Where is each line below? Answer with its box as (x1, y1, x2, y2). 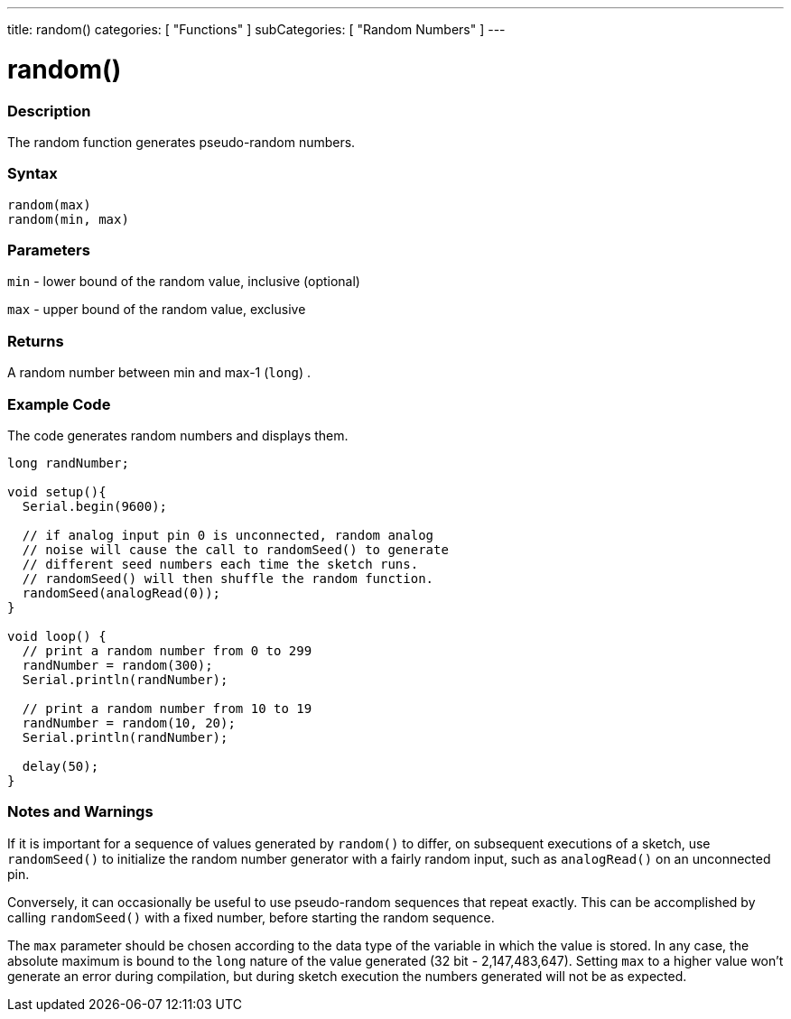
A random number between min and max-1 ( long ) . (7, 365, 312, 381)
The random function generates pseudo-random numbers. (7, 134, 356, 150)
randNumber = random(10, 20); (22, 715, 236, 730)
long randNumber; (7, 455, 129, 470)
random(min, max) (7, 211, 129, 227)
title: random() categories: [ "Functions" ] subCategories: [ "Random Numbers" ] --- (7, 22, 506, 37)
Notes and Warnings (7, 802, 154, 821)
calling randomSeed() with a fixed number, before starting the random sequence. (7, 909, 495, 925)
